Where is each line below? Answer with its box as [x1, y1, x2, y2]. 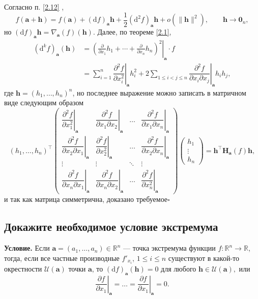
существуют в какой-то [168, 252, 239, 263]
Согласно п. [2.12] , [4, 2, 64, 12]
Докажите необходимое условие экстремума [4, 219, 218, 234]
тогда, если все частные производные [4, 252, 120, 263]
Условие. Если [4, 243, 50, 253]
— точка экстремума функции [123, 243, 216, 253]
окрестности [4, 263, 42, 274]
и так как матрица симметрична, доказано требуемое [4, 194, 168, 204]
